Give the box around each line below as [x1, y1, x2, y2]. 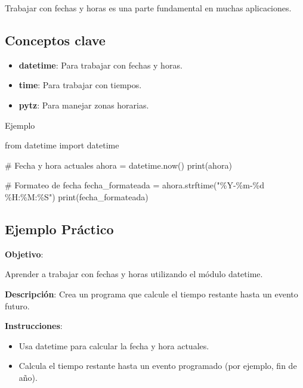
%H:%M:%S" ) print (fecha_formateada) [5, 190, 149, 203]
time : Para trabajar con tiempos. [18, 79, 142, 91]
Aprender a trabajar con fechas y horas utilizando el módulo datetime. [5, 268, 263, 280]
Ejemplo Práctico [5, 219, 114, 238]
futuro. [5, 299, 30, 312]
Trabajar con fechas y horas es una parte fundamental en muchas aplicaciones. [5, 2, 292, 14]
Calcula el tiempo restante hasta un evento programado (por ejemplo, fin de [18, 359, 297, 372]
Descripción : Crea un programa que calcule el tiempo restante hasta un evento [5, 287, 298, 300]
